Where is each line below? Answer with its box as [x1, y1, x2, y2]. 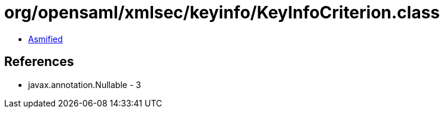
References [4, 54, 74, 70]
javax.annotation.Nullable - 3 [28, 79, 141, 90]
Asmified [28, 33, 63, 44]
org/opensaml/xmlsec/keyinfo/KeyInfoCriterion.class [4, 2, 440, 23]
